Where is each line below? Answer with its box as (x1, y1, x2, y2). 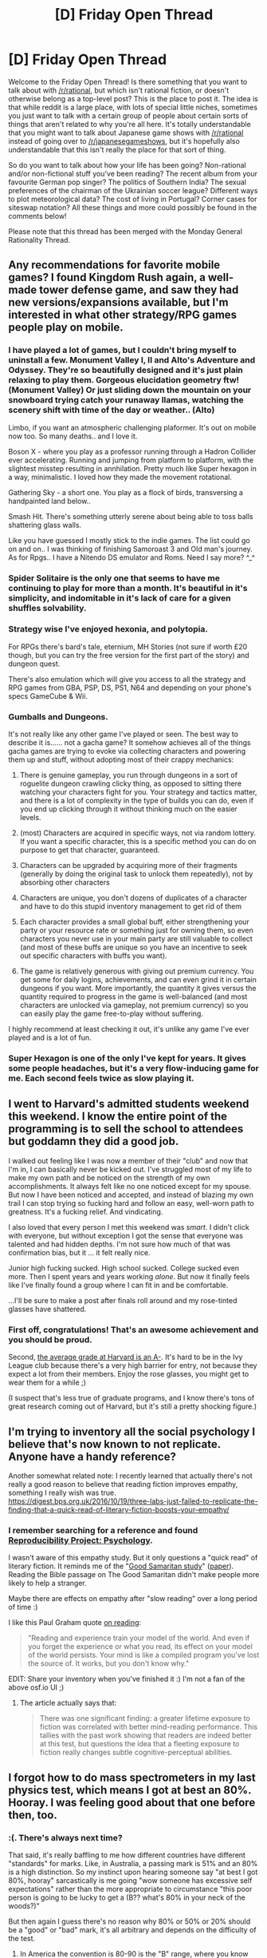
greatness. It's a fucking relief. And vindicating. (8, 1207, 163, 1216)
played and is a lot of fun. (8, 1033, 92, 1043)
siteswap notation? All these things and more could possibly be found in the (8, 202, 257, 212)
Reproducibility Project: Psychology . (8, 1535, 153, 1546)
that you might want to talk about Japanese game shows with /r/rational (8, 128, 244, 137)
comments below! (8, 211, 67, 220)
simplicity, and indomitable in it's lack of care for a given (8, 593, 231, 604)
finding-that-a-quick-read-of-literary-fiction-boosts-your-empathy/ (8, 1504, 230, 1514)
